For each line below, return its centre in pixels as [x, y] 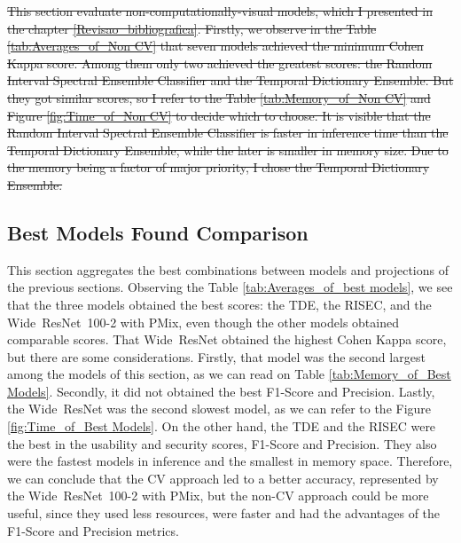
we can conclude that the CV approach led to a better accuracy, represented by [223, 478]
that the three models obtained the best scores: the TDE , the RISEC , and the [219, 304]
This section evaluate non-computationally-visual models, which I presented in [220, 11]
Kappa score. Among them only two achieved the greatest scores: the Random [220, 63]
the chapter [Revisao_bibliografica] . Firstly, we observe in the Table [192, 28]
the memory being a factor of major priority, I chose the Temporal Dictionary [219, 167]
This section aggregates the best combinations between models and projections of [228, 269]
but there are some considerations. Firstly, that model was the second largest [216, 356]
